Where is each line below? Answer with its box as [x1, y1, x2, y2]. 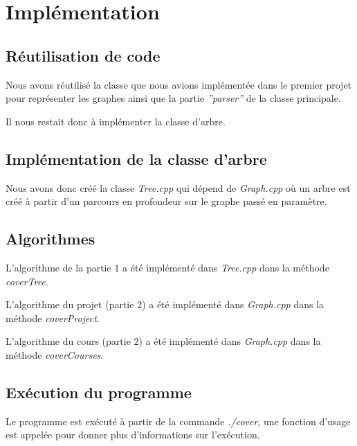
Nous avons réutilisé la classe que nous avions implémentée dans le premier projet [6, 77, 352, 91]
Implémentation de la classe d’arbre [6, 148, 267, 169]
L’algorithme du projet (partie [6, 297, 134, 312]
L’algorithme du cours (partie [6, 334, 131, 348]
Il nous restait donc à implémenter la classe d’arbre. [6, 114, 226, 128]
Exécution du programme [6, 381, 192, 402]
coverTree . [6, 274, 48, 288]
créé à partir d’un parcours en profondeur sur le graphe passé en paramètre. [6, 194, 327, 208]
